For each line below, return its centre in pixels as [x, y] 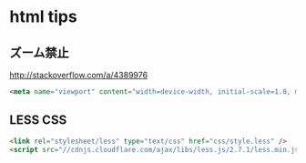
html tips [43, 17]
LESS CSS [38, 120]
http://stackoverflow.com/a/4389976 [79, 75]
